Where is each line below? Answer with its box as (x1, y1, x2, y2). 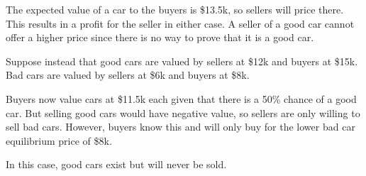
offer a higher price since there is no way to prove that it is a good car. (6, 30, 314, 45)
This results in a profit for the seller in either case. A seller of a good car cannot (6, 16, 355, 31)
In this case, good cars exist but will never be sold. (6, 157, 227, 172)
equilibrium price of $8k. (6, 133, 112, 148)
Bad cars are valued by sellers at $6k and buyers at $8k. (6, 67, 250, 82)
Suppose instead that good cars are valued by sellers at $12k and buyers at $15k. (6, 53, 358, 68)
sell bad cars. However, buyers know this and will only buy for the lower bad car (6, 119, 355, 134)
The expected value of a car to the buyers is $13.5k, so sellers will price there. (6, 2, 344, 16)
